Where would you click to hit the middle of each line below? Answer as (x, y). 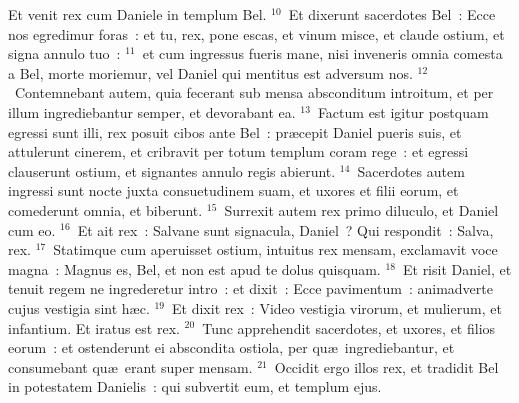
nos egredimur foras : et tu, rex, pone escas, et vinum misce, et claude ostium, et (256, 33)
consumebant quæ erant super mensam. (130, 366)
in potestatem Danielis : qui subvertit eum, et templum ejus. (195, 386)
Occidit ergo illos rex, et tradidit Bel (386, 366)
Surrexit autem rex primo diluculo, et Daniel (361, 209)
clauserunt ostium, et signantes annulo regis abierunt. (172, 170)
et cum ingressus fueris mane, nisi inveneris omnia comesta (322, 53)
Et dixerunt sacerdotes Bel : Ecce (392, 14)
